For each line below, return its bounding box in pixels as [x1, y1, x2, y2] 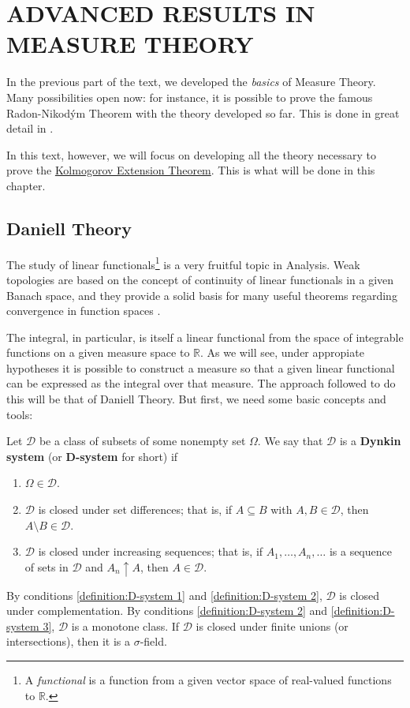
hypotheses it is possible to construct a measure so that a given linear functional [6, 359, 395, 376]
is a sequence [329, 543, 392, 560]
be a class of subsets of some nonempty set [39, 433, 246, 449]
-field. [140, 633, 167, 650]
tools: [6, 406, 33, 422]
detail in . [6, 120, 54, 137]
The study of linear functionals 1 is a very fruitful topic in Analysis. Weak [6, 253, 360, 272]
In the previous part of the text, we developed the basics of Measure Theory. [6, 73, 376, 90]
